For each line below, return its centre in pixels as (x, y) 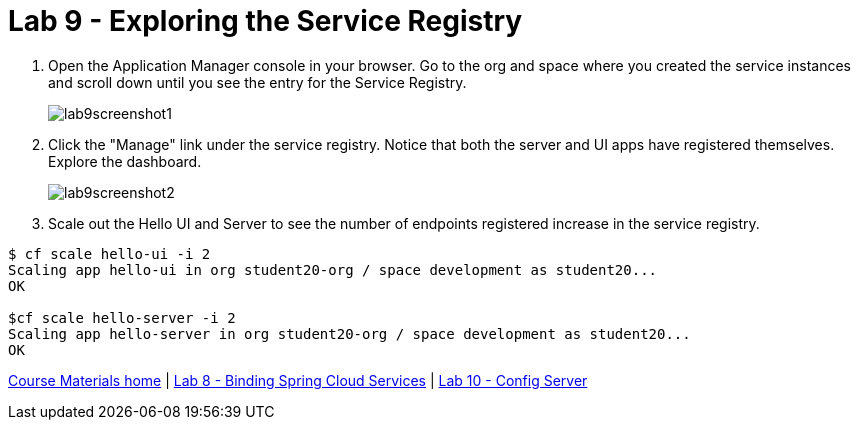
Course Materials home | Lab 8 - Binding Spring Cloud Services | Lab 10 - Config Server (298, 380)
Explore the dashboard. (125, 161)
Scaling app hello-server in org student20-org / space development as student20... (349, 333)
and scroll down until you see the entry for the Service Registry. (257, 82)
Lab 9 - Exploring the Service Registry (265, 21)
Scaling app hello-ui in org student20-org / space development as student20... (333, 269)
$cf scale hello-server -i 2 (122, 317)
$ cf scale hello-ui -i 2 (109, 253)
